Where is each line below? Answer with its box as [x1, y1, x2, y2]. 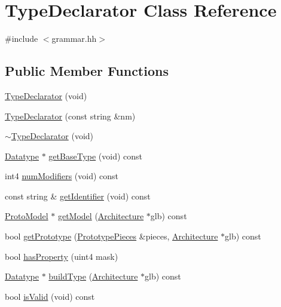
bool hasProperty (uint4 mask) [5, 250, 118, 262]
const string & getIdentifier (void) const [5, 189, 151, 202]
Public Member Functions [5, 62, 169, 80]
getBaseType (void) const [48, 149, 142, 162]
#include [5, 32, 38, 45]
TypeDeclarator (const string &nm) [5, 109, 136, 122]
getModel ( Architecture [57, 210, 144, 222]
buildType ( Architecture [48, 270, 138, 283]
